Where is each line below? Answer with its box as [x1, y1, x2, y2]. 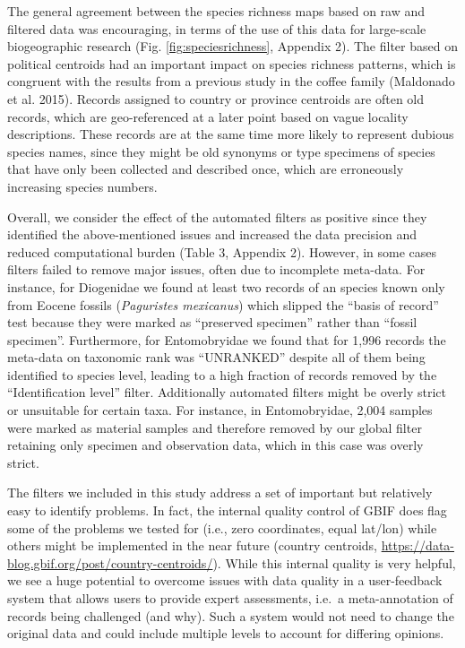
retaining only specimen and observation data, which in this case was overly [7, 436, 424, 454]
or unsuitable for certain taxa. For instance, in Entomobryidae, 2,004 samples [7, 401, 433, 419]
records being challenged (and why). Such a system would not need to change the [7, 606, 454, 625]
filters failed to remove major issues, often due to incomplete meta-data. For [7, 260, 426, 279]
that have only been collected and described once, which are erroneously [7, 160, 404, 178]
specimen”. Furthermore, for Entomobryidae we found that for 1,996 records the [7, 330, 446, 349]
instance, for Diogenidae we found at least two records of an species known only [7, 277, 445, 296]
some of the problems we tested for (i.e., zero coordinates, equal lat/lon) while [7, 518, 437, 537]
